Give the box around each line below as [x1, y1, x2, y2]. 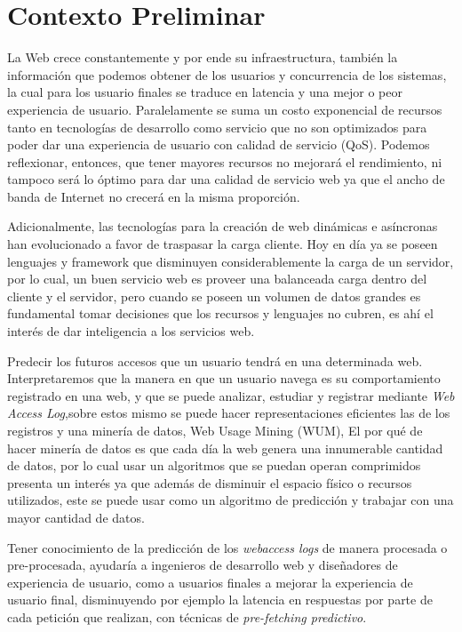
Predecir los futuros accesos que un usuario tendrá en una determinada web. [7, 351, 423, 370]
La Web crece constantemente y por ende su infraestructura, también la [7, 48, 398, 67]
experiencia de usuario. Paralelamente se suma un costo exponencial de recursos [7, 100, 442, 118]
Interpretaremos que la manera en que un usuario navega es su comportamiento [7, 369, 441, 388]
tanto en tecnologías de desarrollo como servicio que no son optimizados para [7, 117, 427, 136]
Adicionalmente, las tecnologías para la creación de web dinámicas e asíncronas [7, 217, 438, 236]
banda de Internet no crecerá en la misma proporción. [7, 187, 300, 205]
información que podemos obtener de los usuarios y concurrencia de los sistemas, [7, 65, 447, 84]
